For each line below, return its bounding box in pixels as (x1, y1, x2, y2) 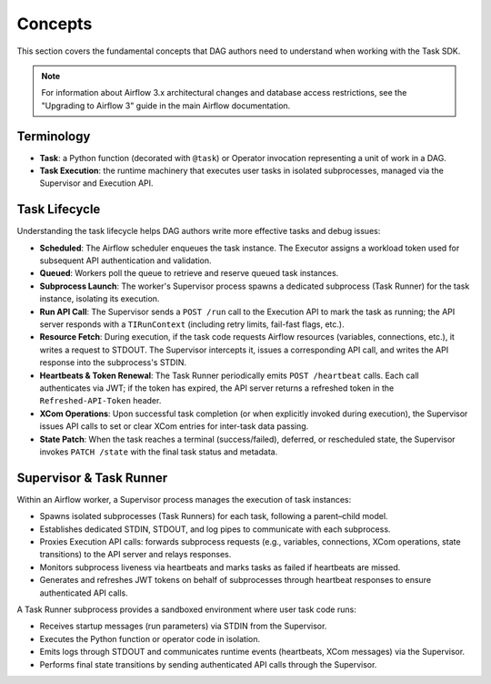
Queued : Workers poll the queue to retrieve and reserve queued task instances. (39, 268, 339, 279)
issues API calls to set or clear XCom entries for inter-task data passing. (39, 421, 309, 432)
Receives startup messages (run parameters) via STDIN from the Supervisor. (39, 620, 327, 632)
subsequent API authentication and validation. (39, 255, 213, 266)
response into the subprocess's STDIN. (39, 357, 186, 368)
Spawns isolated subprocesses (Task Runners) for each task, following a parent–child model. (39, 511, 388, 522)
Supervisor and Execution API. (39, 178, 154, 189)
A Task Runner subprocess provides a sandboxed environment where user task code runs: (16, 604, 356, 615)
